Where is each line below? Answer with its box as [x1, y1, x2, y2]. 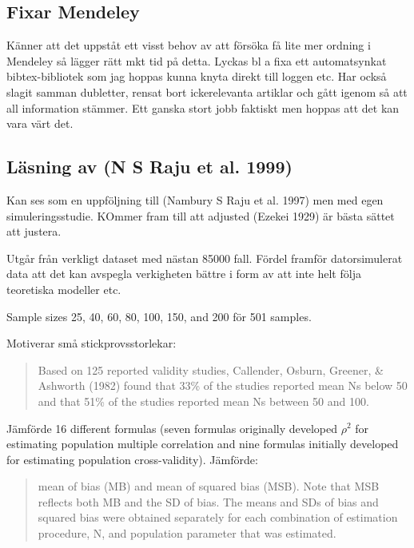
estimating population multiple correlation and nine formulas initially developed [6, 435, 399, 452]
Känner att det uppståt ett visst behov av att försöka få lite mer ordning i [6, 37, 371, 54]
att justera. [6, 223, 62, 240]
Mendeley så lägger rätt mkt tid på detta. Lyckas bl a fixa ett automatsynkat [6, 52, 387, 69]
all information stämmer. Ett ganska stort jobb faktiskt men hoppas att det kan [6, 99, 400, 116]
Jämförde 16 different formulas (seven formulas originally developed [6, 419, 338, 436]
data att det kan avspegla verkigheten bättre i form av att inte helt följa [6, 265, 361, 282]
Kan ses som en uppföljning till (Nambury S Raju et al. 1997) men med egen [6, 191, 384, 208]
